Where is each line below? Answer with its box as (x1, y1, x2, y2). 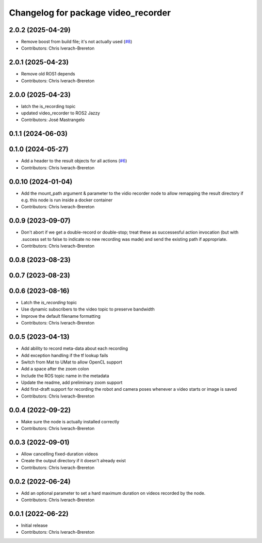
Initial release (21, 523, 48, 528)
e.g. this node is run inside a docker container (21, 197, 113, 203)
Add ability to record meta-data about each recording (21, 345, 128, 351)
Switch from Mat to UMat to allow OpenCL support (21, 359, 122, 365)
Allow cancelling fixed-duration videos (21, 451, 98, 457)
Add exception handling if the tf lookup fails (21, 352, 109, 358)
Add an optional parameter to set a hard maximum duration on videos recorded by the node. (21, 490, 206, 496)
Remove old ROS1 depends (21, 71, 75, 77)
